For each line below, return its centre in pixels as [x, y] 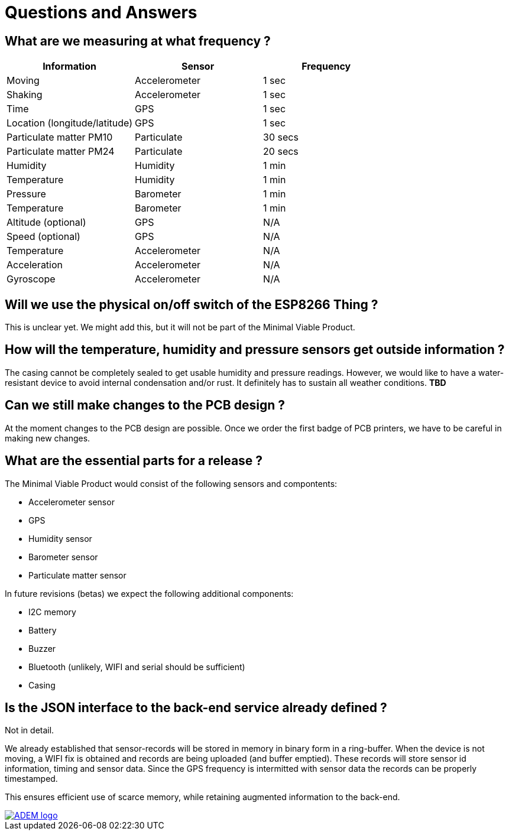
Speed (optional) [43, 237]
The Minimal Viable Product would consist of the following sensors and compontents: [171, 483]
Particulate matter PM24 [61, 152]
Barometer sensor [63, 557]
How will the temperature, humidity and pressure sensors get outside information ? [255, 350]
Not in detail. [30, 730]
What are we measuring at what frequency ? [138, 41]
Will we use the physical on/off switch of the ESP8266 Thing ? [192, 304]
